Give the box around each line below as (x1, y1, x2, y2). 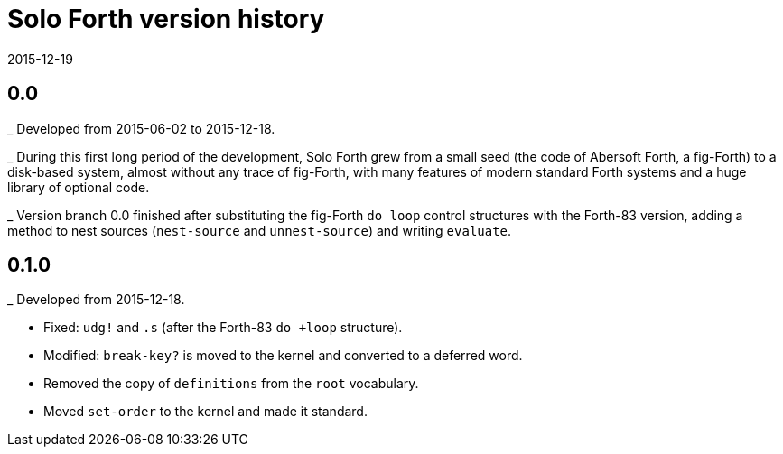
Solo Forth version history (7, 4, 325, 34)
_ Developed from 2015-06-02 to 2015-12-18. (7, 120, 275, 136)
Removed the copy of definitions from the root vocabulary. (43, 375, 419, 392)
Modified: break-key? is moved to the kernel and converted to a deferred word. (43, 347, 523, 364)
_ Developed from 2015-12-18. (7, 292, 185, 308)
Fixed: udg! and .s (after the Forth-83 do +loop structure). (43, 320, 403, 336)
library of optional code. (7, 179, 150, 195)
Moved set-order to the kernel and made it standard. (43, 403, 368, 420)
